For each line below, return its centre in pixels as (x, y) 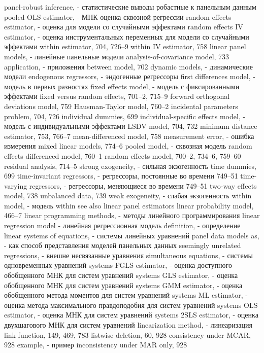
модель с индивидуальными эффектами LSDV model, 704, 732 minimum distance (131, 126)
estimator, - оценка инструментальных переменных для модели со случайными (127, 36)
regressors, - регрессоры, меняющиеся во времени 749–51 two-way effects (143, 185)
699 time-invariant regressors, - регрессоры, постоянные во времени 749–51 (121, 176)
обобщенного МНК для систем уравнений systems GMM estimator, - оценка (123, 285)
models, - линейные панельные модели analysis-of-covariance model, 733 (117, 56)
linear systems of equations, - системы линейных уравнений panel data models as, (132, 235)
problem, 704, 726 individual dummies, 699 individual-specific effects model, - (125, 116)
